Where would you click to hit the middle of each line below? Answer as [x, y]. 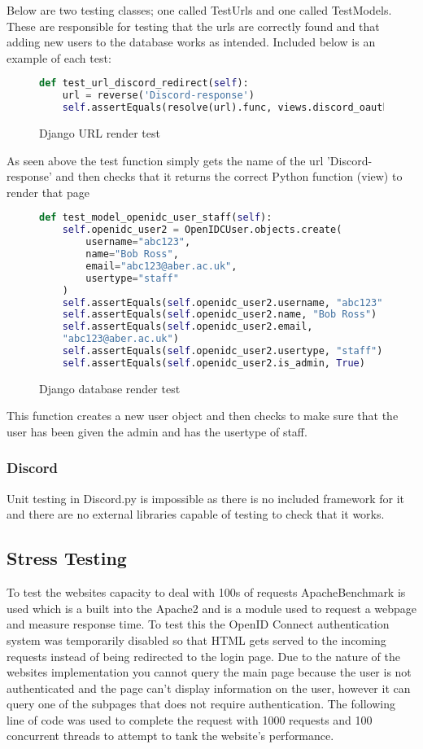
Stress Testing [67, 558]
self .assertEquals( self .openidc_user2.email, [188, 327]
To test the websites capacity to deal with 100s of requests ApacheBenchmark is [206, 592]
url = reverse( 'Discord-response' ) [158, 96]
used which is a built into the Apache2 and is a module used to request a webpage [212, 608]
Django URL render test [100, 133]
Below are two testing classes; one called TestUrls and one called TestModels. [199, 10]
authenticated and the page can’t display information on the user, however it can [209, 688]
